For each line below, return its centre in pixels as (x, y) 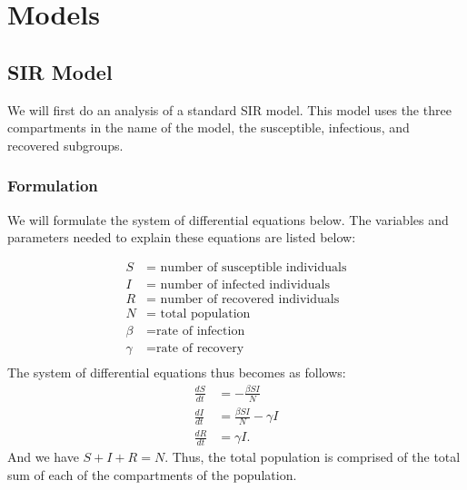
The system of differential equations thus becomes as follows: (177, 372)
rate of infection (200, 331)
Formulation (53, 186)
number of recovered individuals (250, 299)
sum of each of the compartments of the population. (152, 474)
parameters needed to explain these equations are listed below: (182, 237)
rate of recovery (200, 348)
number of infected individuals (245, 284)
